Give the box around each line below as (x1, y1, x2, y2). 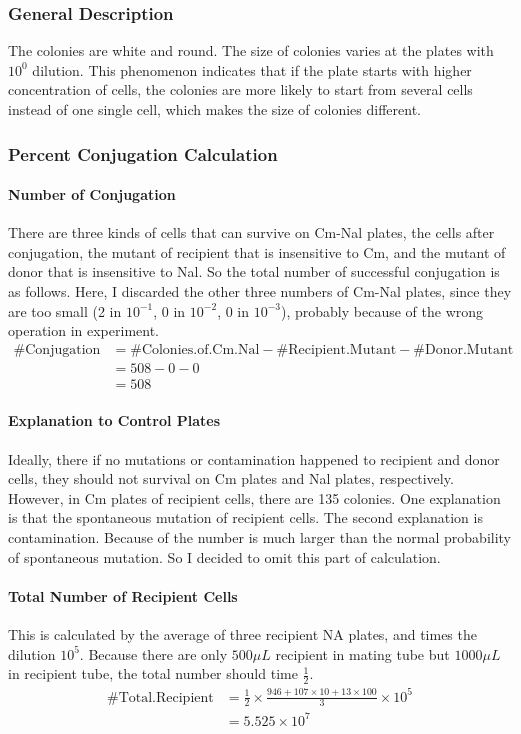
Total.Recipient (118, 690, 214, 705)
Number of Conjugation (8, 184, 176, 205)
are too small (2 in (8, 300, 122, 321)
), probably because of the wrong (281, 300, 484, 321)
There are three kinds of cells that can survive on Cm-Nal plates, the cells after (8, 222, 495, 243)
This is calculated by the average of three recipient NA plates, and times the (8, 624, 477, 645)
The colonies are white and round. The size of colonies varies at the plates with (8, 40, 494, 61)
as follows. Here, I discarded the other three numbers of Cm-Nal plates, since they (8, 281, 512, 302)
